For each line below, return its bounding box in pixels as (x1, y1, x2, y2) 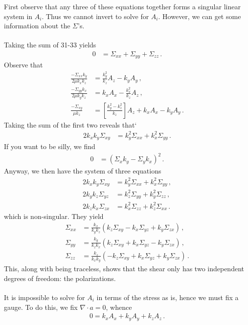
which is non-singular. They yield (4, 211, 104, 221)
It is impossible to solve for (4, 292, 85, 302)
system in (4, 11, 33, 21)
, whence (106, 302, 132, 312)
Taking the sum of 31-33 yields (4, 40, 96, 50)
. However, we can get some (158, 11, 241, 21)
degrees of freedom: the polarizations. (4, 273, 116, 283)
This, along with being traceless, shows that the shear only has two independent (4, 263, 244, 274)
